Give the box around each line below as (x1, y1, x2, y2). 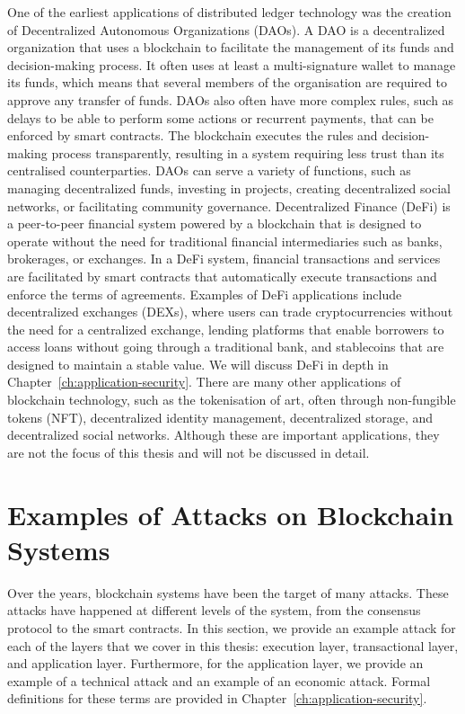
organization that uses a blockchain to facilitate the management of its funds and (7, 38, 454, 57)
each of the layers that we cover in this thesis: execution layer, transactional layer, (7, 636, 459, 655)
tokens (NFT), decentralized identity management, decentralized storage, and (7, 407, 434, 426)
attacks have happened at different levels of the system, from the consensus (7, 601, 421, 620)
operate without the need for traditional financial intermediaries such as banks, (7, 231, 443, 250)
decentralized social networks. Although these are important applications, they (7, 425, 440, 444)
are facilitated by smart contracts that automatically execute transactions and (7, 266, 437, 285)
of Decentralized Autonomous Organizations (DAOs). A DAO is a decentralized (7, 20, 445, 39)
